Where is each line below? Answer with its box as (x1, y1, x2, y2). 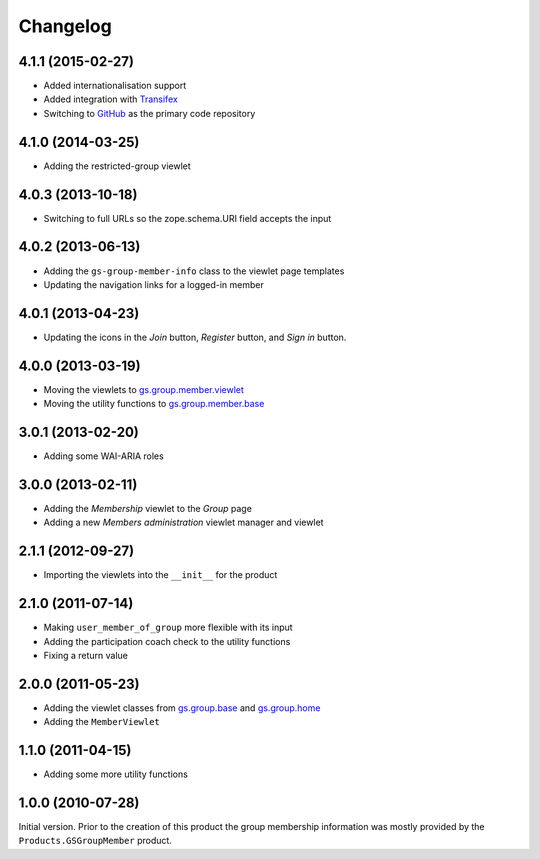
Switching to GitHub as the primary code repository (43, 107, 256, 119)
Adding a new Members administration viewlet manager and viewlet (43, 516, 324, 529)
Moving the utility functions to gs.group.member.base (43, 398, 265, 410)
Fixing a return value (43, 649, 129, 661)
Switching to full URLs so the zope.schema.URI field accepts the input (43, 212, 332, 224)
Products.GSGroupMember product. (18, 835, 172, 847)
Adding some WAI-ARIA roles (43, 450, 164, 462)
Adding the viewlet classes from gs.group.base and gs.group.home (43, 701, 321, 714)
